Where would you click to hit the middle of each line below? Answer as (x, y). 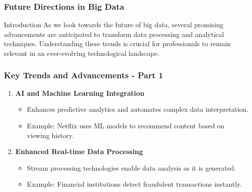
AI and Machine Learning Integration (80, 93)
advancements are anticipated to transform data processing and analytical (114, 34)
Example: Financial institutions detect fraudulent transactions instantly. (134, 184)
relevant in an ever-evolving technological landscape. (82, 53)
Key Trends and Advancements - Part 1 (84, 75)
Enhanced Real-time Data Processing (79, 151)
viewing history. (50, 135)
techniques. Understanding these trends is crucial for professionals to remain (118, 44)
